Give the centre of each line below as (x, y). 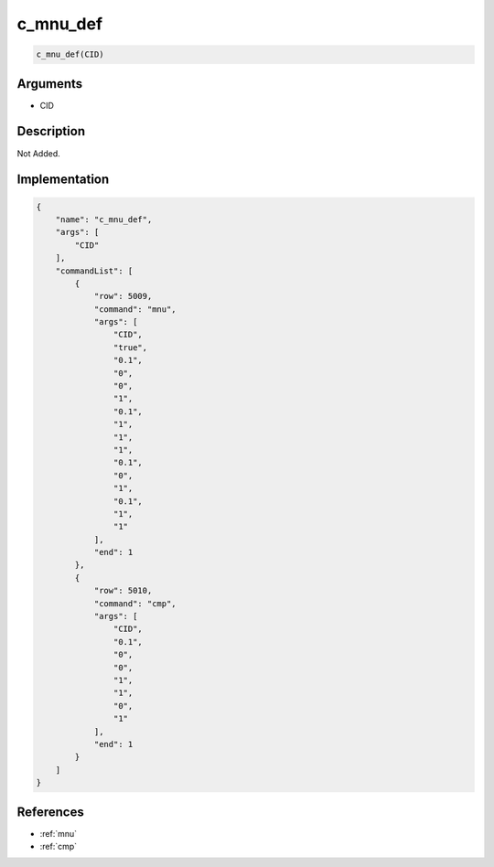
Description (51, 131)
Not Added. (39, 153)
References (50, 812)
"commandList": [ (94, 271)
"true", (130, 347)
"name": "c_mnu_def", (104, 219)
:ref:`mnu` (59, 833)
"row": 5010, (123, 591)
